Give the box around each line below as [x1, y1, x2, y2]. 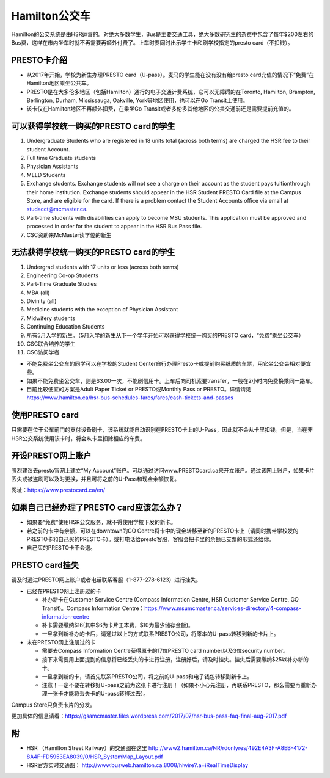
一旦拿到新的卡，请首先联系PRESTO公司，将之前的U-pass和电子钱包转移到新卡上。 [42, 672, 253, 680]
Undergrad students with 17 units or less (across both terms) [26, 263, 180, 271]
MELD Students [26, 171, 66, 178]
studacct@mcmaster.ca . [26, 205, 88, 213]
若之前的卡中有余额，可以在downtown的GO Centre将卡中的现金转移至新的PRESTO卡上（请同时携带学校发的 [26, 527, 299, 534]
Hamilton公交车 [11, 9, 91, 23]
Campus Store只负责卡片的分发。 [11, 701, 96, 708]
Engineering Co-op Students [26, 272, 99, 279]
